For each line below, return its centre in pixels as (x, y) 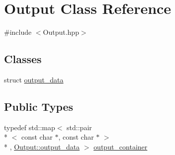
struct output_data (34, 79)
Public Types (39, 106)
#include (18, 32)
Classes (23, 59)
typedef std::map (30, 127)
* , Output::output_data (42, 146)
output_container (121, 146)
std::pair (79, 127)
